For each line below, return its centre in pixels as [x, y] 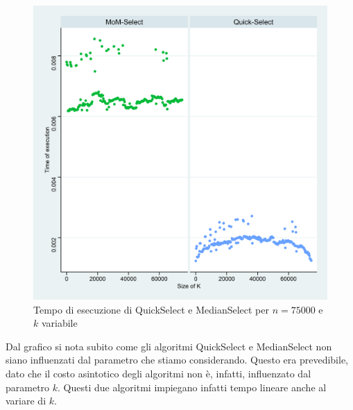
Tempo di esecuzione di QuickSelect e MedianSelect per [151, 309]
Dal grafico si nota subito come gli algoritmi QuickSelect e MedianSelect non [169, 346]
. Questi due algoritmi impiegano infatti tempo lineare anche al [192, 387]
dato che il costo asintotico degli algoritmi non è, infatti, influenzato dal [158, 373]
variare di [26, 401]
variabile [59, 323]
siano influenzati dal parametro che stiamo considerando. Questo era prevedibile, [177, 360]
